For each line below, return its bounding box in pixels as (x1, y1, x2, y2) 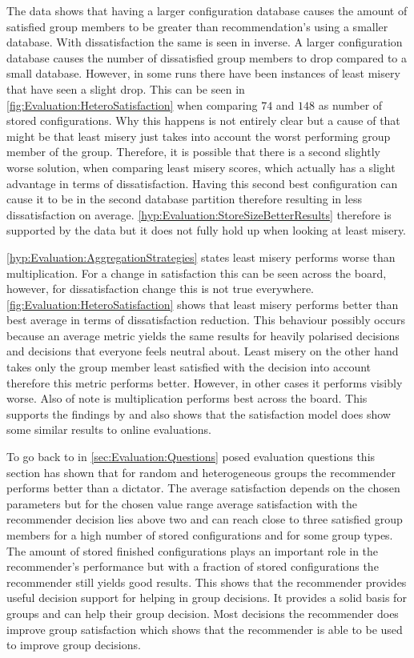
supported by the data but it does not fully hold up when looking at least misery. (6, 222, 406, 239)
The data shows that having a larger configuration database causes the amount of (6, 2, 408, 18)
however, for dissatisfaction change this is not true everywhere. (6, 280, 315, 297)
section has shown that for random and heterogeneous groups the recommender (6, 463, 396, 480)
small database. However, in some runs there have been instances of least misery (6, 65, 400, 82)
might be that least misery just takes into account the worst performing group (6, 127, 391, 144)
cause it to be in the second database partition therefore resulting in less (6, 191, 362, 207)
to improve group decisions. (6, 636, 141, 653)
